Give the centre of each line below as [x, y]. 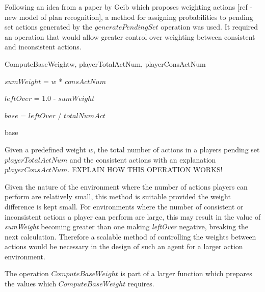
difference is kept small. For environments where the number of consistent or [124, 206]
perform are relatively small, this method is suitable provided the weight [118, 196]
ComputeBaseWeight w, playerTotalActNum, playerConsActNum [105, 63]
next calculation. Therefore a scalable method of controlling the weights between [130, 236]
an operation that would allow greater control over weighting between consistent [130, 36]
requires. [141, 284]
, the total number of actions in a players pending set [177, 149]
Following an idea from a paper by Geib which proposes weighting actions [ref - [129, 7]
